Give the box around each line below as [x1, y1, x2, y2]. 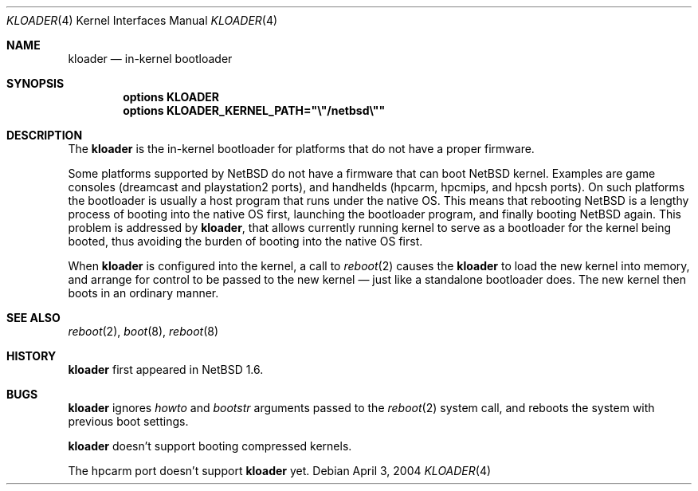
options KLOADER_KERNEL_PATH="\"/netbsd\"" [123, 104, 386, 117]
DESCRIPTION [6, 128, 83, 142]
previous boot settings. [68, 414, 189, 428]
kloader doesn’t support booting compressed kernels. [68, 439, 352, 453]
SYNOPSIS [6, 77, 65, 90]
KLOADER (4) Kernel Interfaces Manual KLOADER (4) [6, 14, 278, 27]
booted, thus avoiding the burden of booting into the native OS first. [68, 234, 423, 248]
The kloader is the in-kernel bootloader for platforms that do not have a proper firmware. [68, 142, 535, 155]
